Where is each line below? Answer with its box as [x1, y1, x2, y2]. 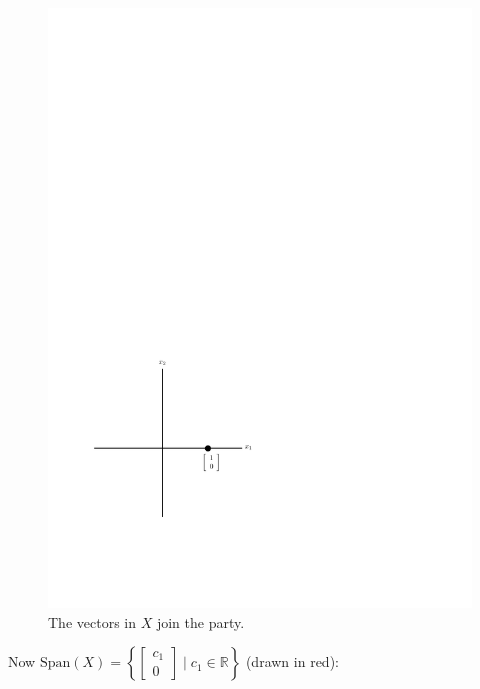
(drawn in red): [245, 651, 339, 672]
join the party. [156, 611, 245, 632]
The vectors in [48, 611, 136, 632]
